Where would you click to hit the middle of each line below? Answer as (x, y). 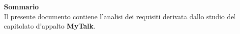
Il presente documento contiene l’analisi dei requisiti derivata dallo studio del (120, 16)
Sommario (21, 6)
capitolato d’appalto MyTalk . (50, 26)
